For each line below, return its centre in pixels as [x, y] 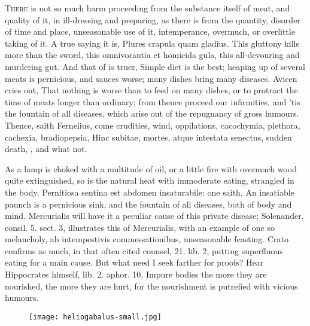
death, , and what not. [46, 149]
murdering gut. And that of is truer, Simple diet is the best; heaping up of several [155, 66]
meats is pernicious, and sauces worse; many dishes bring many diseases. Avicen [151, 78]
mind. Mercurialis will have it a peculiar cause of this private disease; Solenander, [154, 216]
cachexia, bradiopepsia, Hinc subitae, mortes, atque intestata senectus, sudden [148, 137]
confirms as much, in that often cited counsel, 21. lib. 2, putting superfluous [144, 250]
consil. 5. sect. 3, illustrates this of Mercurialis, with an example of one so [140, 227]
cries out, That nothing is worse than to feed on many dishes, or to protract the [151, 90]
